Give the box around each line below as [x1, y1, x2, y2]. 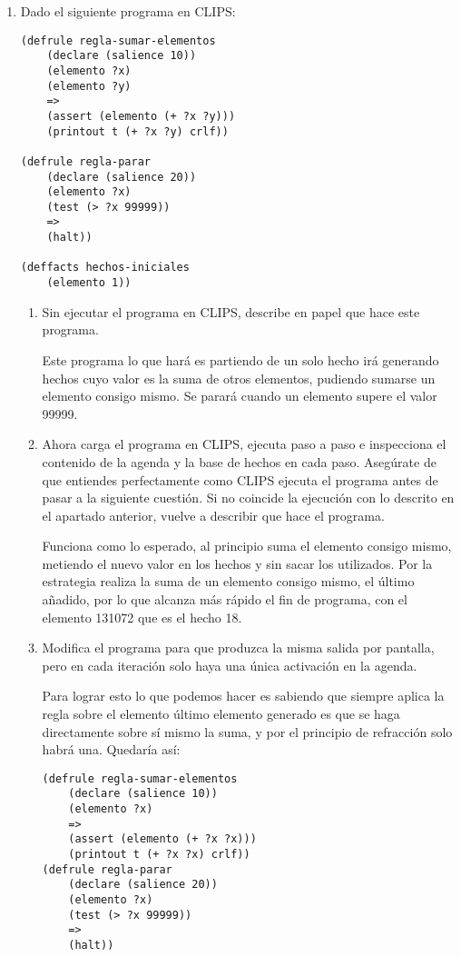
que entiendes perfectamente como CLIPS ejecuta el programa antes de [42, 470, 438, 489]
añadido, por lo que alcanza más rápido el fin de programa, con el [42, 590, 407, 609]
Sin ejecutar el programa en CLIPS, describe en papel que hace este [42, 302, 420, 321]
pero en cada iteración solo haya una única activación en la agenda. [42, 655, 417, 674]
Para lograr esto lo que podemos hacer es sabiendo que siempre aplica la [42, 686, 445, 705]
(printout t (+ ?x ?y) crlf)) [46, 125, 229, 138]
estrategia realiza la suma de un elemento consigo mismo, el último [42, 572, 415, 591]
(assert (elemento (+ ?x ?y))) [46, 109, 236, 123]
